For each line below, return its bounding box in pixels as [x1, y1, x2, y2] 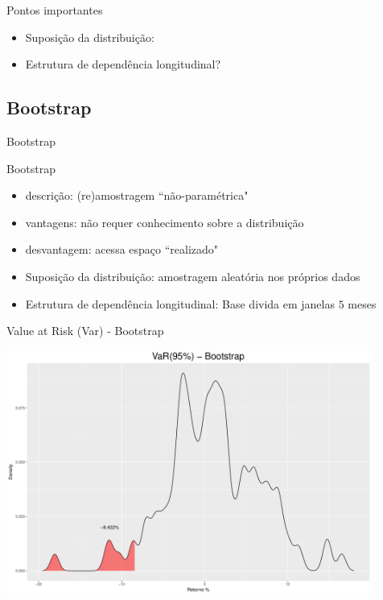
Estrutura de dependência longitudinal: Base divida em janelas [25, 295, 335, 312]
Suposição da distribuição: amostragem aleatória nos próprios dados [25, 267, 360, 284]
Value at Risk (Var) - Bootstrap [6, 322, 164, 339]
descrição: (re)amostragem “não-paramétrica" [25, 187, 249, 204]
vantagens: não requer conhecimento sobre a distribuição [25, 213, 304, 230]
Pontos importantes [6, 2, 103, 18]
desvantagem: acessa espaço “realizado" [25, 241, 219, 258]
